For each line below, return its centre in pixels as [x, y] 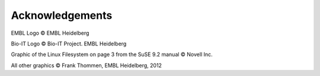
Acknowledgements [62, 15]
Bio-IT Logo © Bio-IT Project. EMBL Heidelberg [69, 44]
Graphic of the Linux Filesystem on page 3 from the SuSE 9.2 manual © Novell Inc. [112, 54]
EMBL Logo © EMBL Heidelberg [50, 33]
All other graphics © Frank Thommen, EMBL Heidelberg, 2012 [87, 65]
